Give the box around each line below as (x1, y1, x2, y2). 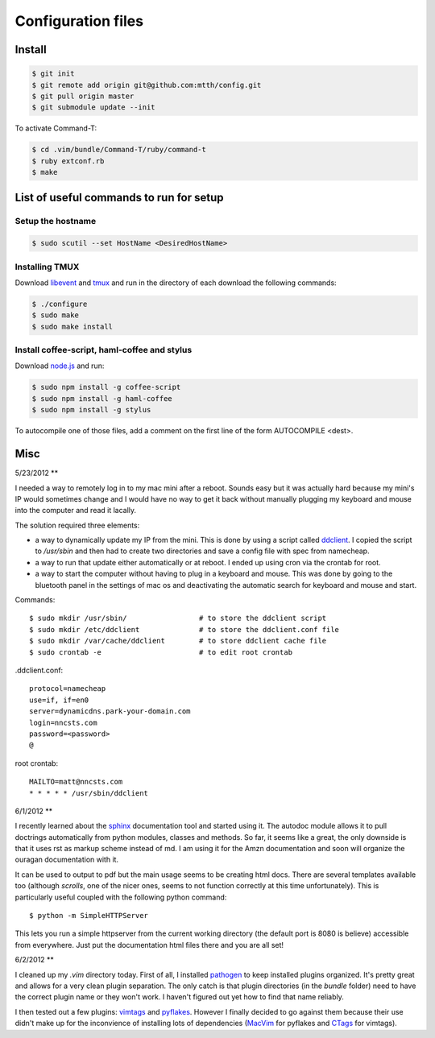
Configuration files (14, 12, 144, 30)
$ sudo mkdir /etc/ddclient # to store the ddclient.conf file (29, 625, 340, 634)
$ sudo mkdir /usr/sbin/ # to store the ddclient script (29, 614, 327, 623)
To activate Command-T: (14, 123, 97, 133)
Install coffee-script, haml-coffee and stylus (14, 345, 193, 356)
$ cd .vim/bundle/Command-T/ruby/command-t (31, 145, 207, 155)
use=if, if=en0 (29, 695, 89, 705)
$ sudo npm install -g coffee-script (31, 383, 181, 392)
